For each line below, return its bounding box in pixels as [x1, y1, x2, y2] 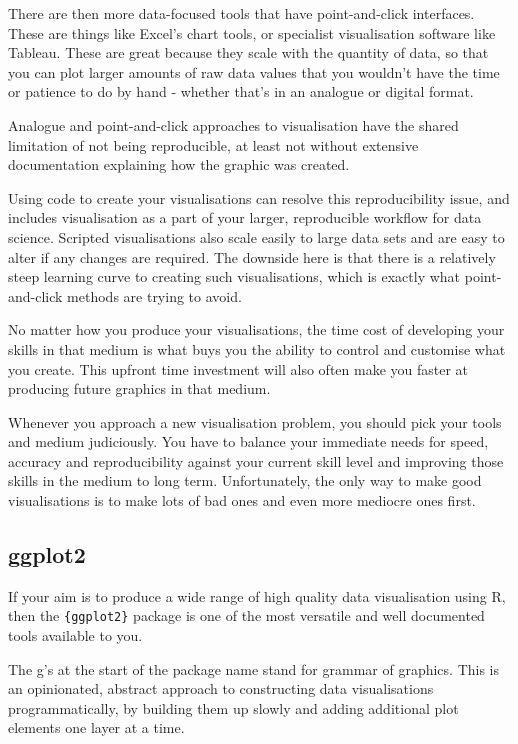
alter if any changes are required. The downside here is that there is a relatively [8, 246, 496, 267]
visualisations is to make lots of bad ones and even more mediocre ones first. [8, 490, 476, 511]
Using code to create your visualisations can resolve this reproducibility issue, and [8, 187, 510, 208]
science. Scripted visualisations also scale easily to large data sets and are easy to [8, 226, 505, 247]
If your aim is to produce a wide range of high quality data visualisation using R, [8, 585, 506, 606]
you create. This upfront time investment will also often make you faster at [8, 358, 469, 379]
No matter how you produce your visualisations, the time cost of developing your [8, 319, 505, 340]
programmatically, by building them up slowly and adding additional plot [8, 697, 459, 718]
